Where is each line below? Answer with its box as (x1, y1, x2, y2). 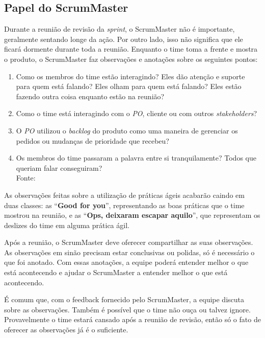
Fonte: (16, 172, 36, 183)
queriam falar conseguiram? (16, 162, 102, 173)
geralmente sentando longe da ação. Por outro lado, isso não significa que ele (4, 33, 243, 44)
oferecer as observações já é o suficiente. (4, 324, 128, 335)
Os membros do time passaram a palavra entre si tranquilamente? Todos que (16, 152, 256, 163)
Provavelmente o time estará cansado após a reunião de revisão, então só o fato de (4, 314, 261, 325)
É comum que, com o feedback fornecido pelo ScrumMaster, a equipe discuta (4, 294, 245, 305)
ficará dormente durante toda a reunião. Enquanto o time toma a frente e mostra (4, 43, 258, 54)
